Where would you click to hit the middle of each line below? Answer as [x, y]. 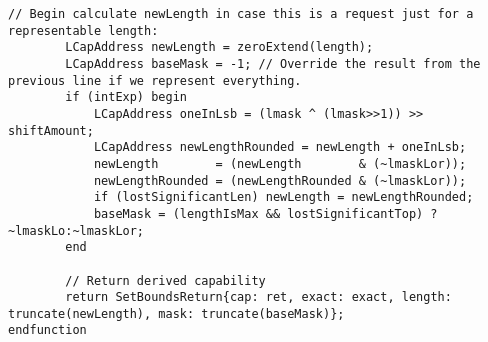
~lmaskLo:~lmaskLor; [76, 230]
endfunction [47, 330]
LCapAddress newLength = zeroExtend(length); [219, 47]
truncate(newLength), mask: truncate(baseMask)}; [176, 313]
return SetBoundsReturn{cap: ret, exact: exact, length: [258, 297]
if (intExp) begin [126, 97]
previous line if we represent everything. [155, 80]
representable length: [83, 30]
